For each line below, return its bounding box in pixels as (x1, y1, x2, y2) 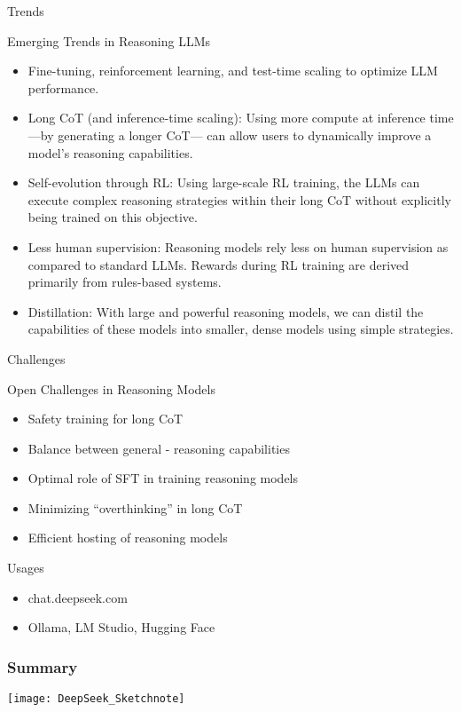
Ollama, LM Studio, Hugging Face (27, 618, 215, 637)
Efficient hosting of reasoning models (27, 528, 228, 547)
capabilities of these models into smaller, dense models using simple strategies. (27, 320, 454, 338)
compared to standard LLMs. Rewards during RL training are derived (27, 255, 410, 273)
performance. (27, 78, 99, 97)
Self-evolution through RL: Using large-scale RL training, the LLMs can (27, 173, 420, 192)
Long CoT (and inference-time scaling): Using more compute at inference (27, 108, 426, 127)
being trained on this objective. (27, 208, 198, 226)
